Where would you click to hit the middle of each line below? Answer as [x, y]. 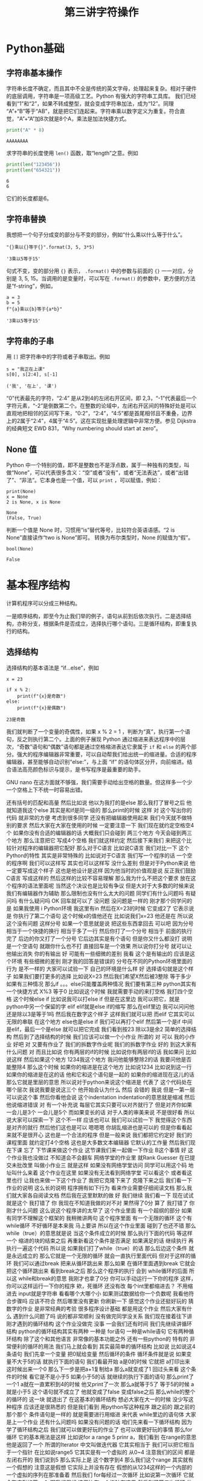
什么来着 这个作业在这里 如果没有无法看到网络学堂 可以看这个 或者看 [102, 1172]
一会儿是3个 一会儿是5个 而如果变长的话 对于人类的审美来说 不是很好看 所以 [101, 1112]
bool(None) [20, 549]
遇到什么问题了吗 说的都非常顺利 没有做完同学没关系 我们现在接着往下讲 [102, 1316]
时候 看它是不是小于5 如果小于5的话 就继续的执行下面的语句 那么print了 [105, 1376]
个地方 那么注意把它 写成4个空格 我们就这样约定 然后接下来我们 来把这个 [96, 840]
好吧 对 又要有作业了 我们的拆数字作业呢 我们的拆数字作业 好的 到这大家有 [105, 1044]
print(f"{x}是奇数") [42, 696]
